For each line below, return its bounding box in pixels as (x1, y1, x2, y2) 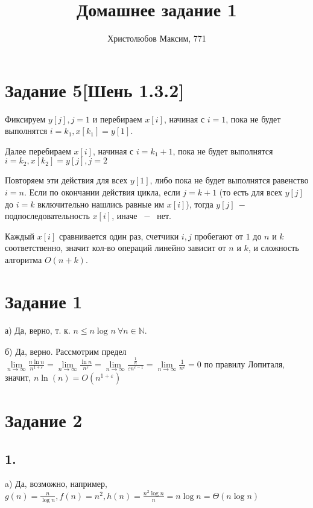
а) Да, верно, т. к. (5, 323, 71, 336)
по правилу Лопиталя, (204, 357, 285, 370)
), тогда (186, 197, 213, 210)
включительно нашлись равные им (37, 197, 165, 210)
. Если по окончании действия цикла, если (24, 186, 180, 198)
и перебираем (92, 112, 142, 125)
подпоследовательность (5, 209, 90, 222)
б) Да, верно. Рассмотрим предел (5, 344, 127, 357)
